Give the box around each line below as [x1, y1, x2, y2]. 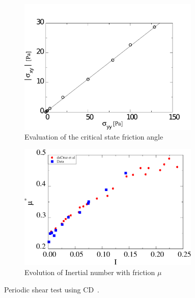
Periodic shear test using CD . [4, 284, 99, 294]
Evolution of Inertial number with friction [24, 266, 155, 277]
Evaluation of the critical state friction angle [24, 131, 163, 142]
